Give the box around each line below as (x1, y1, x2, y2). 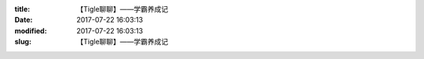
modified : (14, 26, 47, 35)
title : (14, 5, 31, 13)
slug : (14, 37, 31, 47)
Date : (14, 16, 33, 25)
